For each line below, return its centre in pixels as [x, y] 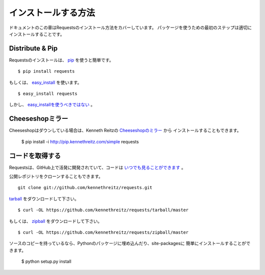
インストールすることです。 [37, 34]
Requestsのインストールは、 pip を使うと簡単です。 [61, 60]
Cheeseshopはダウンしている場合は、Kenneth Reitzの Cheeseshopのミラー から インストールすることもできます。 [125, 131]
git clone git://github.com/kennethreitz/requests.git [85, 188]
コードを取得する [35, 155]
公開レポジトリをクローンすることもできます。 [56, 176]
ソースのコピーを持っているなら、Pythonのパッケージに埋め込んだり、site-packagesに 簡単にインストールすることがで [130, 244]
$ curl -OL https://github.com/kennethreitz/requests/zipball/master [103, 232]
